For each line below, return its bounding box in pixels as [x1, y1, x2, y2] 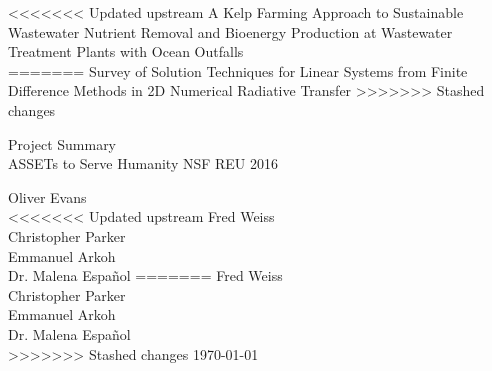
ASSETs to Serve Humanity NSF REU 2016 [8, 153, 279, 174]
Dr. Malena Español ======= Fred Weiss [8, 265, 283, 286]
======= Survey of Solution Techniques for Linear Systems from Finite [8, 60, 468, 81]
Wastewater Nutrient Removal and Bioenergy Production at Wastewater [8, 21, 453, 42]
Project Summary [8, 133, 117, 154]
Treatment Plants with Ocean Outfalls [8, 41, 244, 62]
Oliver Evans [8, 186, 87, 207]
